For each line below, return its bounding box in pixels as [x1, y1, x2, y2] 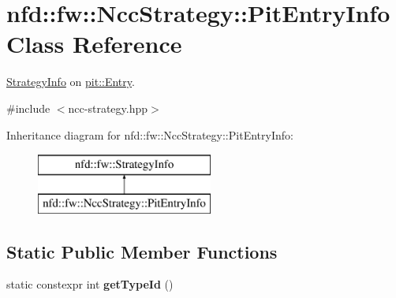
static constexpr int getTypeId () [6, 276, 174, 292]
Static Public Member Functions [6, 239, 278, 263]
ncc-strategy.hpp [68, 99, 148, 116]
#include [6, 99, 50, 116]
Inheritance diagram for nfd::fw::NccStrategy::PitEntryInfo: [6, 126, 293, 143]
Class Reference [6, 28, 182, 60]
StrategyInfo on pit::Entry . [6, 73, 135, 90]
